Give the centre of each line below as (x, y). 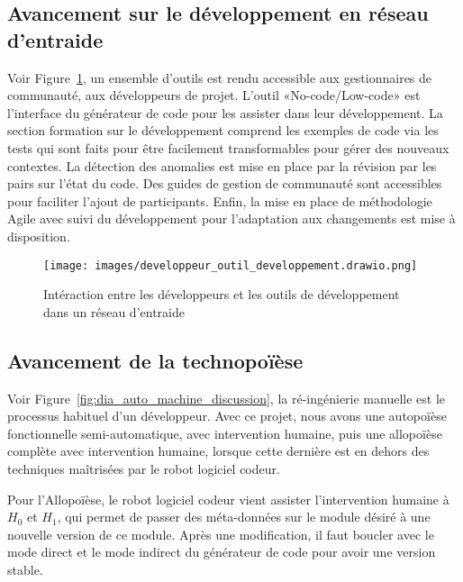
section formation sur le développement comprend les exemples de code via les (223, 130)
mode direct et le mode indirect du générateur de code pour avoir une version (222, 552)
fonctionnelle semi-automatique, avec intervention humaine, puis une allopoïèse (225, 433)
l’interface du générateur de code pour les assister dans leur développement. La (225, 112)
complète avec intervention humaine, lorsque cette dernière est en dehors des (218, 451)
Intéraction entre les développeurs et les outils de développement (222, 294)
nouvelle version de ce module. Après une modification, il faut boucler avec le (221, 534)
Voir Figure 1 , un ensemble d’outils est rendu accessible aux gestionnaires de (220, 77)
